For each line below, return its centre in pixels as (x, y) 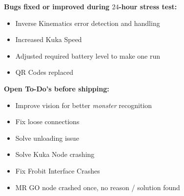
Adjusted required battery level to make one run (88, 55)
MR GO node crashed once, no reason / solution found (98, 187)
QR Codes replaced (44, 72)
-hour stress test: (148, 6)
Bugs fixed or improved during (57, 6)
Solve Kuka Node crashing (55, 154)
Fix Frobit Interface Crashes (58, 170)
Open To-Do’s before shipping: (57, 88)
